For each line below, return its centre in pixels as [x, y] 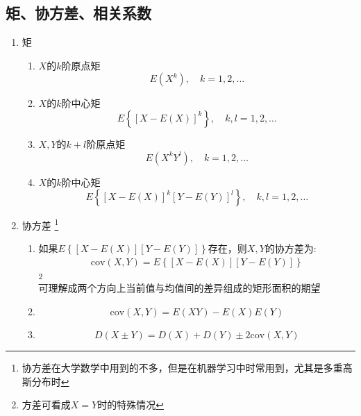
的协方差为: [291, 248]
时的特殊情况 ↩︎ [131, 405]
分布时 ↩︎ [50, 381]
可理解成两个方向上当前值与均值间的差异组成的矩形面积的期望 [179, 288]
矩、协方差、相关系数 [78, 13]
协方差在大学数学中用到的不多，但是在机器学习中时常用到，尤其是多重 [182, 367]
